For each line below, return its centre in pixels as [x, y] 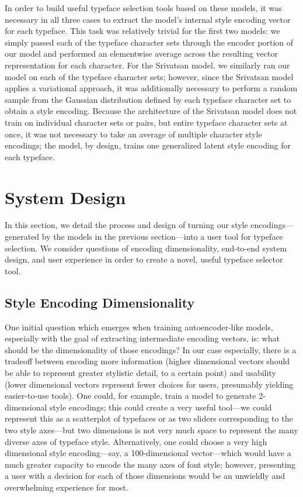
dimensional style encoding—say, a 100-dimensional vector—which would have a [148, 453]
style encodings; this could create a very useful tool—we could [161, 407]
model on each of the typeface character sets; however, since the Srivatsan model [149, 76]
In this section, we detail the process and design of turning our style [126, 225]
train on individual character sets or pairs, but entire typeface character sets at [146, 122]
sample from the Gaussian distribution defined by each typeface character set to [148, 99]
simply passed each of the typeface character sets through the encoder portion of [149, 42]
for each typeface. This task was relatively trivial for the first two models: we [142, 31]
